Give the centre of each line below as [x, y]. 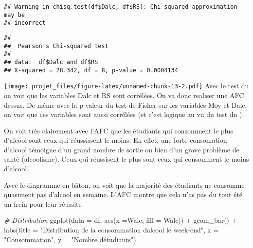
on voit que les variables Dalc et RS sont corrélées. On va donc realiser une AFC [124, 95]
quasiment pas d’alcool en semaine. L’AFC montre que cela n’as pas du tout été [123, 194]
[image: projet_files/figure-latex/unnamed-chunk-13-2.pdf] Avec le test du [126, 86]
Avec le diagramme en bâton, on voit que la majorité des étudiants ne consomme [124, 185]
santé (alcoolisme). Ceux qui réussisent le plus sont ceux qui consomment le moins [126, 159]
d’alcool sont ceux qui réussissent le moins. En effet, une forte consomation [116, 140]
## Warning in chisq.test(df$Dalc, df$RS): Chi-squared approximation [121, 7]
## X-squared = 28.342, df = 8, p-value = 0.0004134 [91, 70]
